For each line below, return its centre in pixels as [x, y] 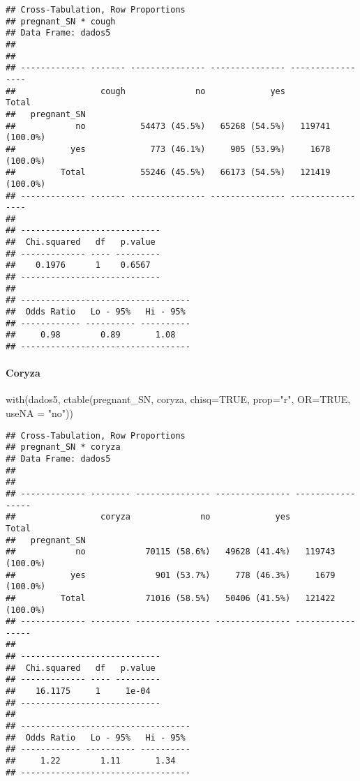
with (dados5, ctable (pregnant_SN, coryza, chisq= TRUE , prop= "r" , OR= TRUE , [178, 399]
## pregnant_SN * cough [61, 21]
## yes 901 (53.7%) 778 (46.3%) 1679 [171, 575]
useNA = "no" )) [39, 413]
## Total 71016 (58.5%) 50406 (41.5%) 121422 [171, 598]
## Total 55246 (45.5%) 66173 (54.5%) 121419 [168, 173]
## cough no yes [145, 91]
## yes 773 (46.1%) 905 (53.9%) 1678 [168, 149]
